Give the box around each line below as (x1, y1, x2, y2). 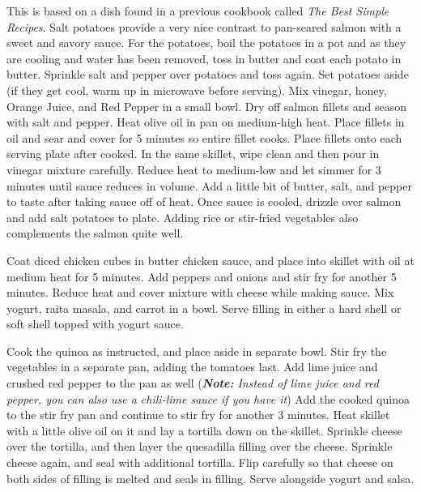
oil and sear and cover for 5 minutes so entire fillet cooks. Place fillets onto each (6, 129, 402, 146)
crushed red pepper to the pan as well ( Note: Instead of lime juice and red (6, 374, 379, 391)
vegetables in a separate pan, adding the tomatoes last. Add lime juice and (6, 358, 378, 375)
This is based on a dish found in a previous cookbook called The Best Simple (6, 2, 389, 19)
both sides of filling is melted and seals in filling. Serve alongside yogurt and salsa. (6, 469, 415, 486)
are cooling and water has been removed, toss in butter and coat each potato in (6, 49, 402, 66)
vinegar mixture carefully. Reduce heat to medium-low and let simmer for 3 (6, 160, 381, 178)
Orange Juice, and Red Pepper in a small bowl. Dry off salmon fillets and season (6, 97, 406, 114)
